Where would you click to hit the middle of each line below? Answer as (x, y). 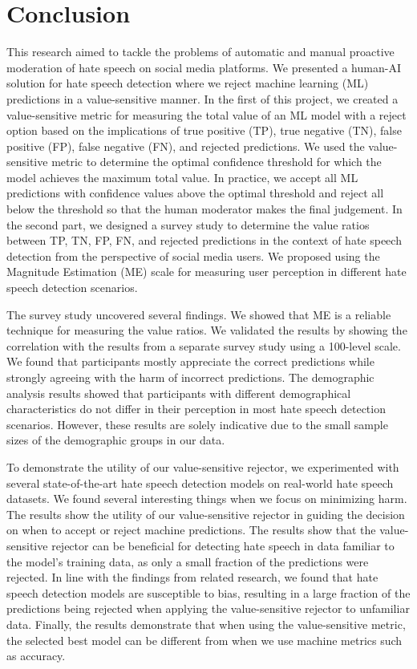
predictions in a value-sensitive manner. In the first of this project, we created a (202, 98)
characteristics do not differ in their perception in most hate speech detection (196, 409)
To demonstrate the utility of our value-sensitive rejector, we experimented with (203, 466)
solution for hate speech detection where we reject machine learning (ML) (188, 83)
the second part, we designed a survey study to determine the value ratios (188, 224)
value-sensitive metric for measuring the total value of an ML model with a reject (206, 114)
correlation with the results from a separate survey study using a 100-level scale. (204, 345)
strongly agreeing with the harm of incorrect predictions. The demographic (190, 377)
